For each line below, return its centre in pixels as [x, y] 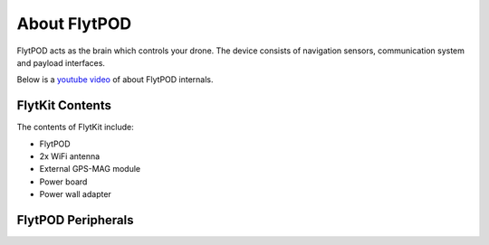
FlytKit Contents [64, 105]
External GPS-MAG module [90, 169]
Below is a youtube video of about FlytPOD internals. [115, 80]
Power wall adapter [76, 194]
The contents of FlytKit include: [76, 127]
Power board [63, 182]
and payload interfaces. [61, 62]
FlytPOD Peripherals [75, 220]
